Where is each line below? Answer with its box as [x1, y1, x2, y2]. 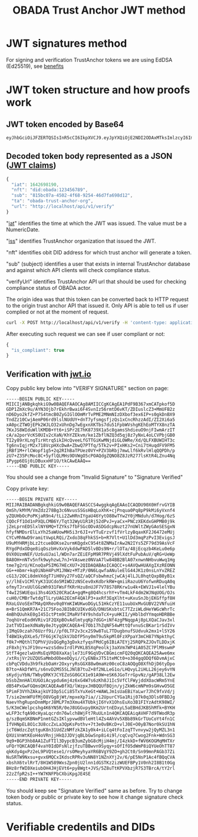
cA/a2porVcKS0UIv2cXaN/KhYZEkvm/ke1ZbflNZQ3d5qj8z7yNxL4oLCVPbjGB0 [6, 432, 176, 439]
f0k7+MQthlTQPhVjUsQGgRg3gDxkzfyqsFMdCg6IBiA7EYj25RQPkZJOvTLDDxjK [6, 639, 176, 645]
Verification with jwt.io [6, 369, 91, 379]
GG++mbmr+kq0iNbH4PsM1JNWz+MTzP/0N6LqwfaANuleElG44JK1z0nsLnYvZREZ [6, 568, 176, 574]
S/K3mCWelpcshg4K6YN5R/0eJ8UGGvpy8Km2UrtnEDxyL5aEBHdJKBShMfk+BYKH [6, 705, 176, 711]
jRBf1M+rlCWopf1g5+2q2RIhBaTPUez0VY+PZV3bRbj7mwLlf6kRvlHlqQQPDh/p [6, 448, 176, 454]
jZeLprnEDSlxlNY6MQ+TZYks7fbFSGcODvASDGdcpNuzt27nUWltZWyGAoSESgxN [6, 524, 176, 530]
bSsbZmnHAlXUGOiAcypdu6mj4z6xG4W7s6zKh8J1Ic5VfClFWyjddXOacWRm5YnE [6, 677, 176, 684]
